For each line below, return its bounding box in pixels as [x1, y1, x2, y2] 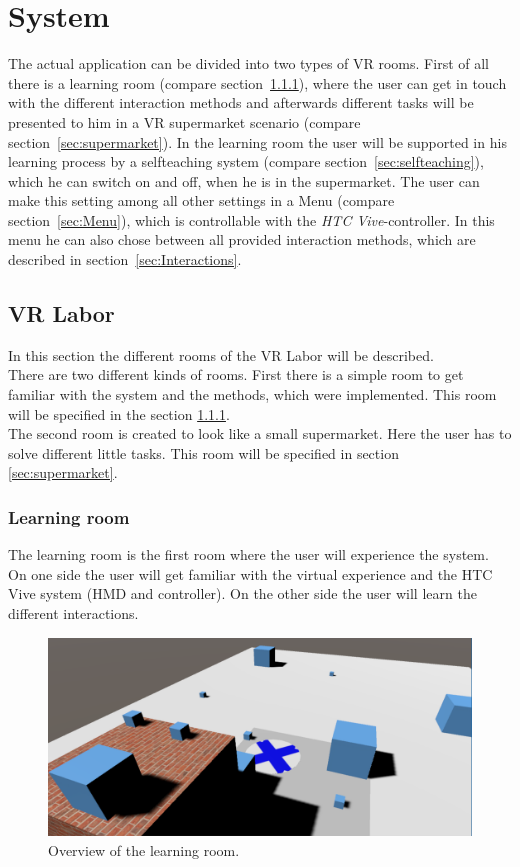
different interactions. [8, 603, 139, 624]
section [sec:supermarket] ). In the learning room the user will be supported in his [8, 131, 507, 152]
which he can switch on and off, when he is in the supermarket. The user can [8, 170, 480, 191]
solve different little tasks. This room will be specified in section [8, 442, 399, 463]
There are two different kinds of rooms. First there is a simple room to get [8, 364, 464, 385]
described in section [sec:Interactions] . [8, 249, 242, 270]
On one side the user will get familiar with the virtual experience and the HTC [8, 563, 493, 584]
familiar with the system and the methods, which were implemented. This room [8, 384, 497, 405]
